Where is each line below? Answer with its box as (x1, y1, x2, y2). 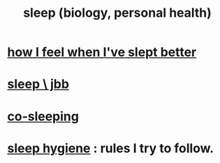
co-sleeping (7, 108, 79, 124)
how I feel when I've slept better (7, 44, 197, 60)
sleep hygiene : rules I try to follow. (7, 140, 214, 156)
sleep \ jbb (7, 76, 70, 92)
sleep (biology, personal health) (23, 5, 212, 21)
